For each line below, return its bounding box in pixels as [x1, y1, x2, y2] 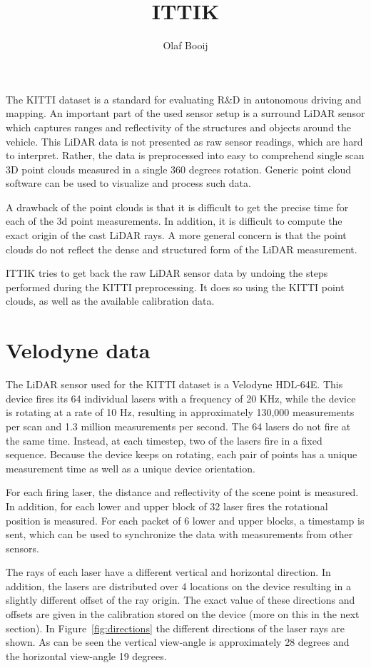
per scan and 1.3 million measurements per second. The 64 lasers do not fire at [6, 418, 351, 433]
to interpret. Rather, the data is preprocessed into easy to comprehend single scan [6, 148, 365, 163]
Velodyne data [6, 335, 151, 365]
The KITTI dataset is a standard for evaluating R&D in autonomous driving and [6, 91, 362, 106]
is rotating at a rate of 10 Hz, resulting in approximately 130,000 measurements [6, 405, 355, 420]
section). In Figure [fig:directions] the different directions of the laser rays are [6, 620, 345, 635]
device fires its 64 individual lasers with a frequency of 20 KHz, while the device [6, 390, 356, 405]
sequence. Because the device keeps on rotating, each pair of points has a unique [6, 447, 357, 462]
